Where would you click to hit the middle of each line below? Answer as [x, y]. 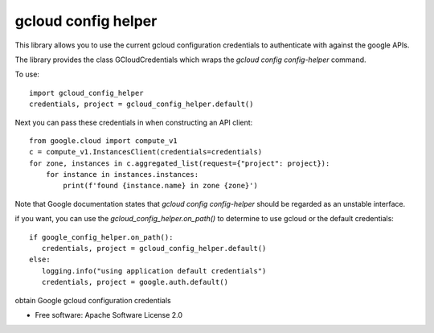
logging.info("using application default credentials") [154, 271]
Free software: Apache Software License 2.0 [109, 314]
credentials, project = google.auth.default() [135, 282]
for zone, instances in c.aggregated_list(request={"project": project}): [180, 163]
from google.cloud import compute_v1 [104, 140]
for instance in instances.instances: [122, 175]
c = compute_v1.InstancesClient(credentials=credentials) [146, 152]
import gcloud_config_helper [86, 93]
